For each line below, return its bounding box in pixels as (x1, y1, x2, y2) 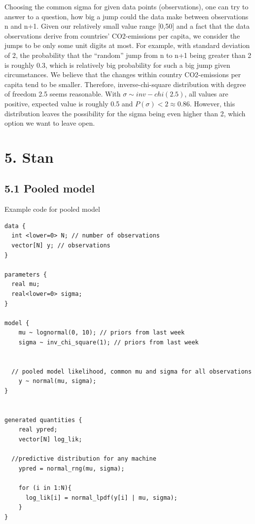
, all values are (184, 89, 228, 99)
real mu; (11, 281, 40, 288)
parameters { (4, 271, 47, 278)
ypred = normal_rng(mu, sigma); (18, 465, 125, 472)
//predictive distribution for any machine (11, 455, 156, 463)
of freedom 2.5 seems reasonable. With (4, 89, 121, 99)
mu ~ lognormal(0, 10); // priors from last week (18, 329, 185, 336)
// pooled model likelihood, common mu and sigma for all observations (11, 368, 252, 375)
